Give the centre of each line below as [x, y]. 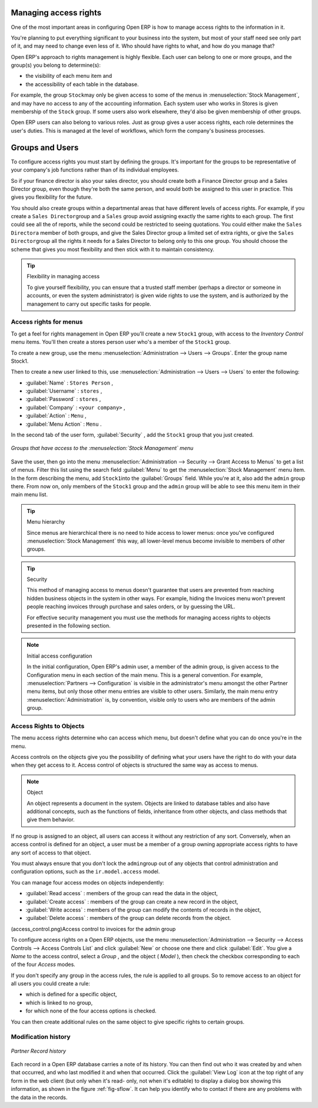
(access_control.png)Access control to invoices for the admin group [93, 929]
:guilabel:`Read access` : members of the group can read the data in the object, [122, 893]
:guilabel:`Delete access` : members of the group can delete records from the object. [128, 918]
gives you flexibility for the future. [52, 197]
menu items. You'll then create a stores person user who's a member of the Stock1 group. [121, 342]
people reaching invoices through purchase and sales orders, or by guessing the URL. [131, 607]
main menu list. [29, 495]
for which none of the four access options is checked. [91, 1011]
